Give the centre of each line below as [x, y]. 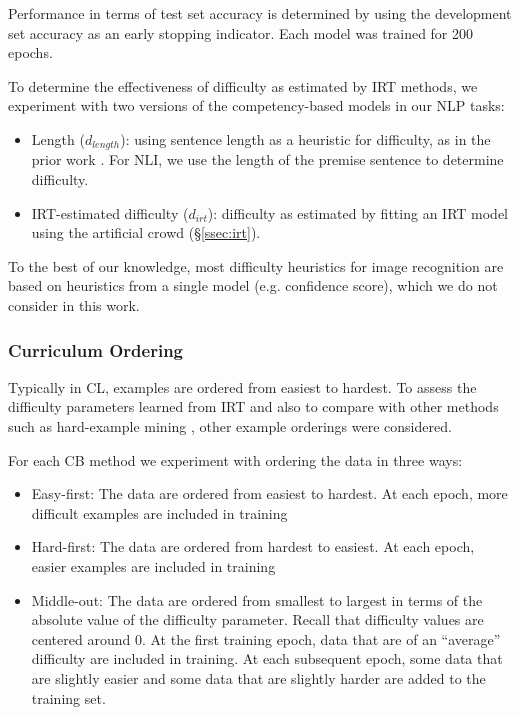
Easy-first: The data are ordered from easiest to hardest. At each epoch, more [269, 493]
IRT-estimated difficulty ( [110, 212]
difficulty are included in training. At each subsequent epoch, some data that [267, 658]
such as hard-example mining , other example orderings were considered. [230, 425]
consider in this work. [74, 304]
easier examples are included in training [153, 565]
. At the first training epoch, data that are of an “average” [321, 638]
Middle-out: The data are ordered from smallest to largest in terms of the [257, 599]
